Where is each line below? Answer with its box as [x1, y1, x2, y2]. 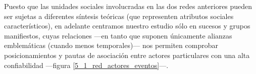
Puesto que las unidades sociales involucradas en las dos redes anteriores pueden [4, 1, 252, 11]
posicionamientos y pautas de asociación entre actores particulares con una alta [4, 49, 250, 60]
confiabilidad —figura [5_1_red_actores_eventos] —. [4, 59, 169, 70]
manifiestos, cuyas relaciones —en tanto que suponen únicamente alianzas [4, 30, 232, 40]
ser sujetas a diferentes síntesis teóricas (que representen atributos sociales [4, 10, 234, 21]
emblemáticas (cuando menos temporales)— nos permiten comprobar [4, 40, 218, 50]
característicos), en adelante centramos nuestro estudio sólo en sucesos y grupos [4, 20, 250, 31]
